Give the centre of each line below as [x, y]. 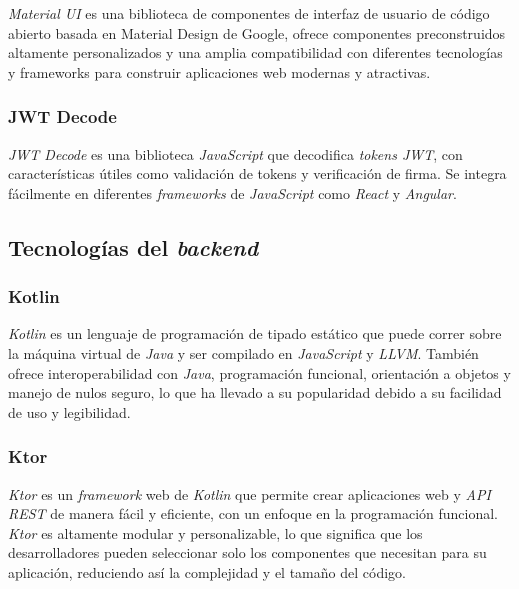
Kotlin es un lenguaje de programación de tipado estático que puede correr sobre [255, 333]
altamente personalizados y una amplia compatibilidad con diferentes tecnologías [255, 52]
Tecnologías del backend [133, 246]
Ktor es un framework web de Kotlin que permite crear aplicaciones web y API [249, 493]
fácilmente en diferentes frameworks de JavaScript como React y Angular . [232, 192]
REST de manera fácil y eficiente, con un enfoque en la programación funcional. [253, 513]
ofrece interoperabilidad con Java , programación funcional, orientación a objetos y [259, 372]
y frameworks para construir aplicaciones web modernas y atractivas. [219, 71]
